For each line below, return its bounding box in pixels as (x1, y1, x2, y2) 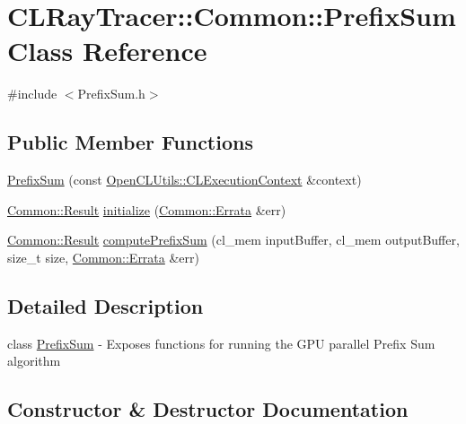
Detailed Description (7, 291, 204, 319)
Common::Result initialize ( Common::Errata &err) (7, 200, 286, 219)
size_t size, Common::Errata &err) (7, 247, 200, 266)
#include (7, 84, 57, 103)
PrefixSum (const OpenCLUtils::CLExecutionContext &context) (7, 170, 362, 189)
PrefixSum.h (77, 84, 145, 103)
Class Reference (7, 32, 207, 69)
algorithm (7, 351, 61, 370)
